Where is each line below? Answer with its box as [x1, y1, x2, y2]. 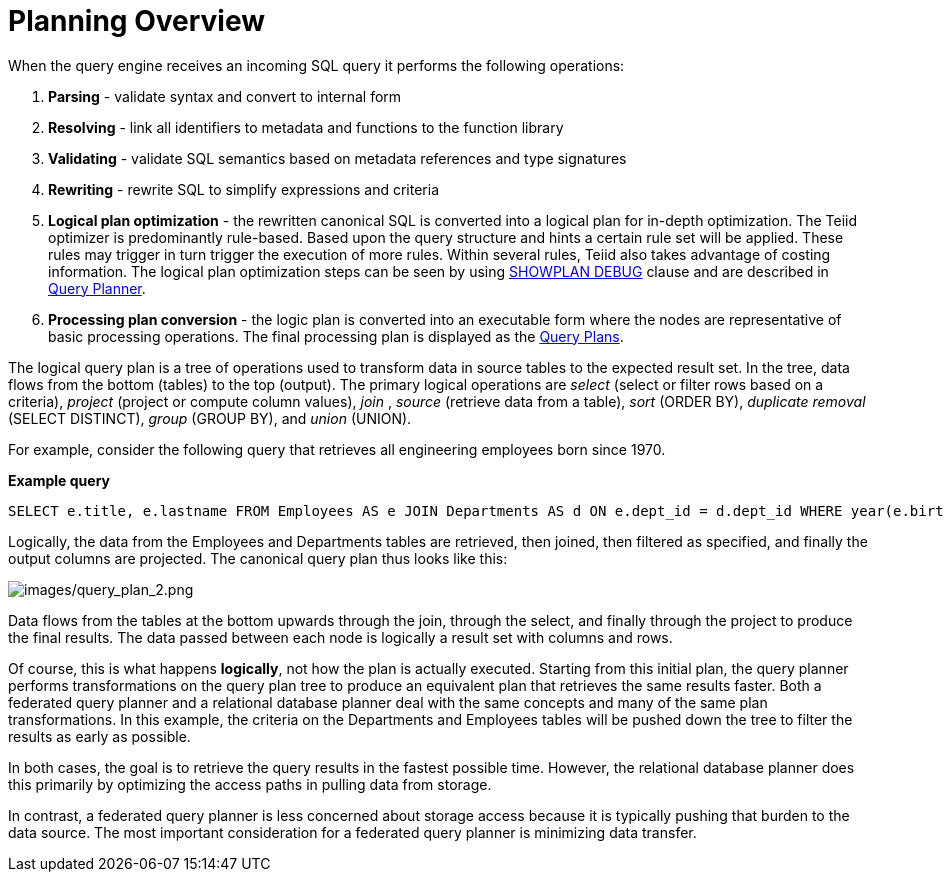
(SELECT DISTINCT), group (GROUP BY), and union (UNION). [8, 409, 412, 427]
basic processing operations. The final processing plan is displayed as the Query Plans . [48, 327, 624, 345]
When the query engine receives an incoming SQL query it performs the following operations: [8, 56, 625, 74]
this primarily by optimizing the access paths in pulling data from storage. [8, 775, 492, 793]
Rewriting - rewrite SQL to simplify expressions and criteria [48, 180, 440, 198]
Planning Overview [8, 4, 266, 38]
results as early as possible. [8, 727, 191, 745]
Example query [8, 471, 111, 489]
